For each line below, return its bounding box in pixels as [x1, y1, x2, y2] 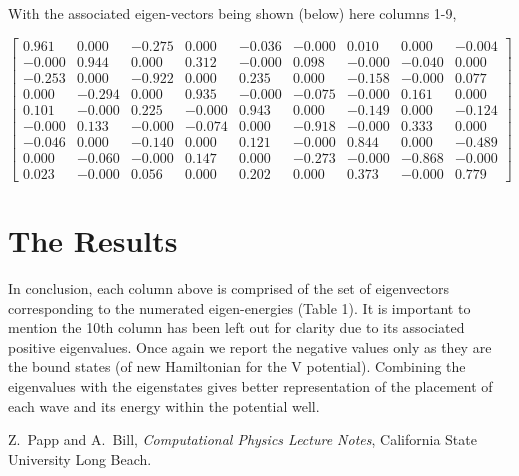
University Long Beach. [8, 448, 152, 469]
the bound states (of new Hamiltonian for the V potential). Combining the [8, 356, 466, 377]
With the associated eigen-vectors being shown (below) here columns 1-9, [8, 3, 457, 23]
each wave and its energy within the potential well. [8, 395, 320, 416]
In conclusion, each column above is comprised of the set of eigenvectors [8, 278, 450, 298]
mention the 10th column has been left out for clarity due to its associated [8, 317, 465, 338]
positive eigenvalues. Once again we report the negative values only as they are [8, 336, 492, 357]
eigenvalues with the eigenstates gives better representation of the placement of [8, 375, 493, 396]
